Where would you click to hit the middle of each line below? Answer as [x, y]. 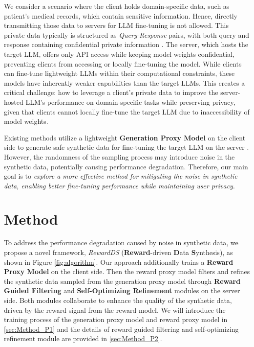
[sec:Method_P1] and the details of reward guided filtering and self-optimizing [121, 329]
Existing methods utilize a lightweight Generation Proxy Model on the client [125, 137]
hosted [14, 102]
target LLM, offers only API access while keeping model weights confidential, [119, 54]
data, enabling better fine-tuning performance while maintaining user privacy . [119, 185]
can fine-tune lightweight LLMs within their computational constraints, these [119, 73]
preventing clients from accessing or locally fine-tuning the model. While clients [123, 63]
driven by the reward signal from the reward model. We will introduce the [115, 310]
